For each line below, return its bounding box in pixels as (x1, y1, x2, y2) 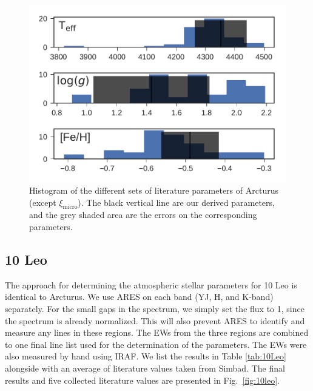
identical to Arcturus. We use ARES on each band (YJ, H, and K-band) (5, 290, 274, 303)
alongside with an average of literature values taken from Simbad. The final (5, 362, 285, 375)
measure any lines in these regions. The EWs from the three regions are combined (5, 326, 309, 339)
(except (29, 195, 56, 208)
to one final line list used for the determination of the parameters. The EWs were (5, 338, 307, 350)
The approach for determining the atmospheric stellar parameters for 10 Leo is (5, 278, 297, 291)
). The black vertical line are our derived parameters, (78, 195, 275, 208)
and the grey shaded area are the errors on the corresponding (29, 208, 257, 221)
